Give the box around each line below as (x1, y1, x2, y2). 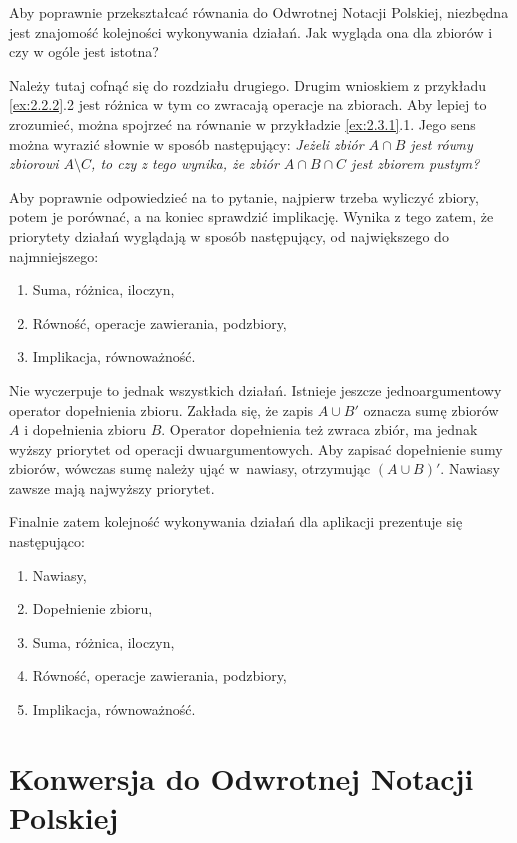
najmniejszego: (9, 245, 99, 266)
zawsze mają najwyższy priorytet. (9, 477, 215, 498)
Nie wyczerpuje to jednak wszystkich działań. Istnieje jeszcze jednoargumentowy (9, 379, 502, 400)
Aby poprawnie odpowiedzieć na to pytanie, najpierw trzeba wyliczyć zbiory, (9, 186, 479, 207)
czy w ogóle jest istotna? (9, 41, 159, 62)
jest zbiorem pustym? (351, 153, 480, 174)
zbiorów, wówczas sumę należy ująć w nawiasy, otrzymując (9, 458, 371, 479)
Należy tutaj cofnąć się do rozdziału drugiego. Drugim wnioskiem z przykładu (9, 74, 486, 95)
